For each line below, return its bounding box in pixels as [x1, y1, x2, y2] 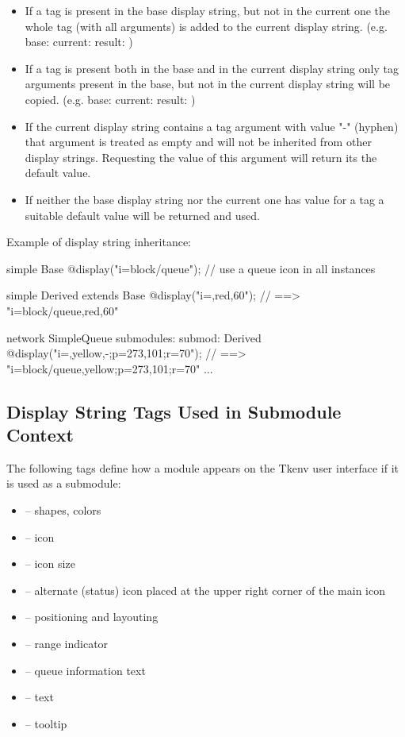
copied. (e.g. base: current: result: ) [25, 91, 196, 107]
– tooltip [25, 715, 67, 731]
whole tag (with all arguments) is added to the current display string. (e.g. [25, 17, 388, 34]
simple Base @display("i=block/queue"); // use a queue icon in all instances [6, 260, 376, 276]
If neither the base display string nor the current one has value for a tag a [25, 191, 384, 207]
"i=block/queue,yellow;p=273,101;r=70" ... [6, 360, 213, 376]
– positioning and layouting [25, 608, 159, 625]
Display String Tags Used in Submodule [6, 399, 342, 423]
